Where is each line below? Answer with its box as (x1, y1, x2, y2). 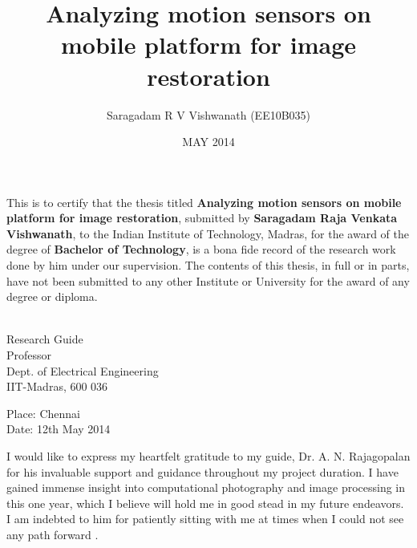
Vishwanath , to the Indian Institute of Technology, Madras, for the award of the (6, 225, 410, 242)
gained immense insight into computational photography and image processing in (6, 479, 406, 496)
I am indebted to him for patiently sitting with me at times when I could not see (6, 510, 404, 527)
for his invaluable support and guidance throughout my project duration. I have (6, 463, 399, 480)
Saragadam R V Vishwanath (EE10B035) (106, 106, 311, 123)
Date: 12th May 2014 (6, 420, 111, 437)
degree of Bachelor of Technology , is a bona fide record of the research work (6, 241, 396, 258)
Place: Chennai (6, 404, 80, 421)
